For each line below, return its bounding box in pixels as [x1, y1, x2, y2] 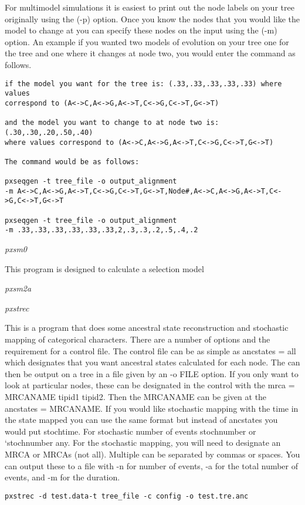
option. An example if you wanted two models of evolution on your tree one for [5, 35, 289, 48]
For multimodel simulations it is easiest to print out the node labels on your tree [5, 1, 294, 13]
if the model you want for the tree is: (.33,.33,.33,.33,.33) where [5, 79, 282, 88]
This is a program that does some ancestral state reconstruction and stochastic [5, 321, 289, 334]
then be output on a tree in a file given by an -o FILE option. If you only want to [5, 367, 299, 379]
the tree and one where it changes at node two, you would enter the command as [5, 47, 296, 59]
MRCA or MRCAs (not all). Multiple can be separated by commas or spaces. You [5, 448, 300, 460]
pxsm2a [5, 282, 32, 294]
